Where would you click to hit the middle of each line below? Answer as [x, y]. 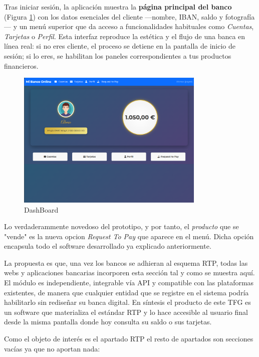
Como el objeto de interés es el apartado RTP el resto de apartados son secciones [129, 339]
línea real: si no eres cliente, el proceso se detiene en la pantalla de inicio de [120, 46]
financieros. [21, 65]
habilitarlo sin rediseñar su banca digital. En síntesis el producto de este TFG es [127, 302]
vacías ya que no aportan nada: [52, 348]
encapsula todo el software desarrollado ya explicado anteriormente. [108, 246]
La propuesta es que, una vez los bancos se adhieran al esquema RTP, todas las [126, 262]
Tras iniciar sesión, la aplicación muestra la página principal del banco [118, 7]
